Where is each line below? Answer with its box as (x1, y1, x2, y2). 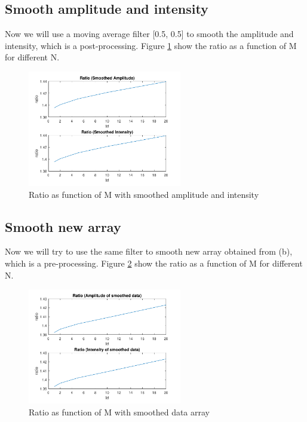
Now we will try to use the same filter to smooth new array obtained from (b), (5, 245, 293, 258)
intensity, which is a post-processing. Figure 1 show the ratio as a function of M (5, 39, 297, 51)
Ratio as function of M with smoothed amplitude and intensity (29, 188, 259, 200)
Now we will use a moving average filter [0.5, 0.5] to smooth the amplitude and (5, 27, 294, 40)
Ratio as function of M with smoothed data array (29, 405, 210, 418)
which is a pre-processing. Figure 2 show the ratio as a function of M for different (5, 256, 303, 269)
